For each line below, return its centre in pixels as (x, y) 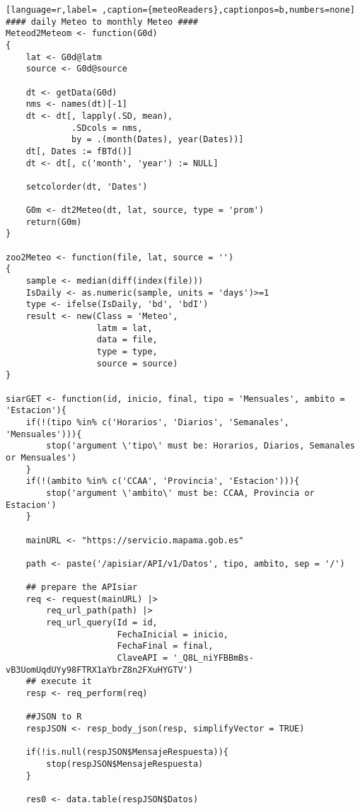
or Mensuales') (41, 457)
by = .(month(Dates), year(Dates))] (158, 140)
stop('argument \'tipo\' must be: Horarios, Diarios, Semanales (201, 446)
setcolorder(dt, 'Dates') (87, 186)
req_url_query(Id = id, (102, 623)
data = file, (127, 340)
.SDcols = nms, (107, 128)
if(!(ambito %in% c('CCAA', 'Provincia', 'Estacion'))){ (163, 481)
